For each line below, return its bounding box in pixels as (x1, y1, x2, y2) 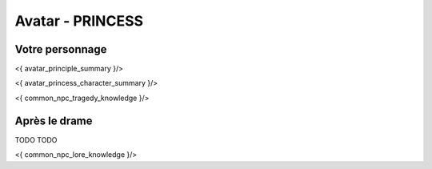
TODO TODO (14, 135, 58, 144)
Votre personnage (14, 42, 107, 56)
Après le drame (14, 114, 93, 127)
